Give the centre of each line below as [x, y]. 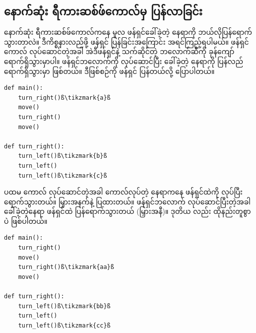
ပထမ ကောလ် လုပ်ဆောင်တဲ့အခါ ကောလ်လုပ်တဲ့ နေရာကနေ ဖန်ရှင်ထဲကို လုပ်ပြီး [123, 192]
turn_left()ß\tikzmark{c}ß [63, 175]
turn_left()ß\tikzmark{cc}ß [64, 325]
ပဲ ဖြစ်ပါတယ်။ [26, 221]
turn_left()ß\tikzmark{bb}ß [64, 306]
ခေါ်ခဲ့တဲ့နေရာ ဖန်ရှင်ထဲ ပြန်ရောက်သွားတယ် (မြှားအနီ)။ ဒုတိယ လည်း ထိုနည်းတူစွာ [128, 211]
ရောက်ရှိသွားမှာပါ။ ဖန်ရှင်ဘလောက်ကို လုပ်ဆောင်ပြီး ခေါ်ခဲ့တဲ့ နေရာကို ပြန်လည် [124, 61]
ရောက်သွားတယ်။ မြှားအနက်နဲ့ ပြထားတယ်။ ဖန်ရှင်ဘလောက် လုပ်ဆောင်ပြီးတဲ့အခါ [127, 201]
